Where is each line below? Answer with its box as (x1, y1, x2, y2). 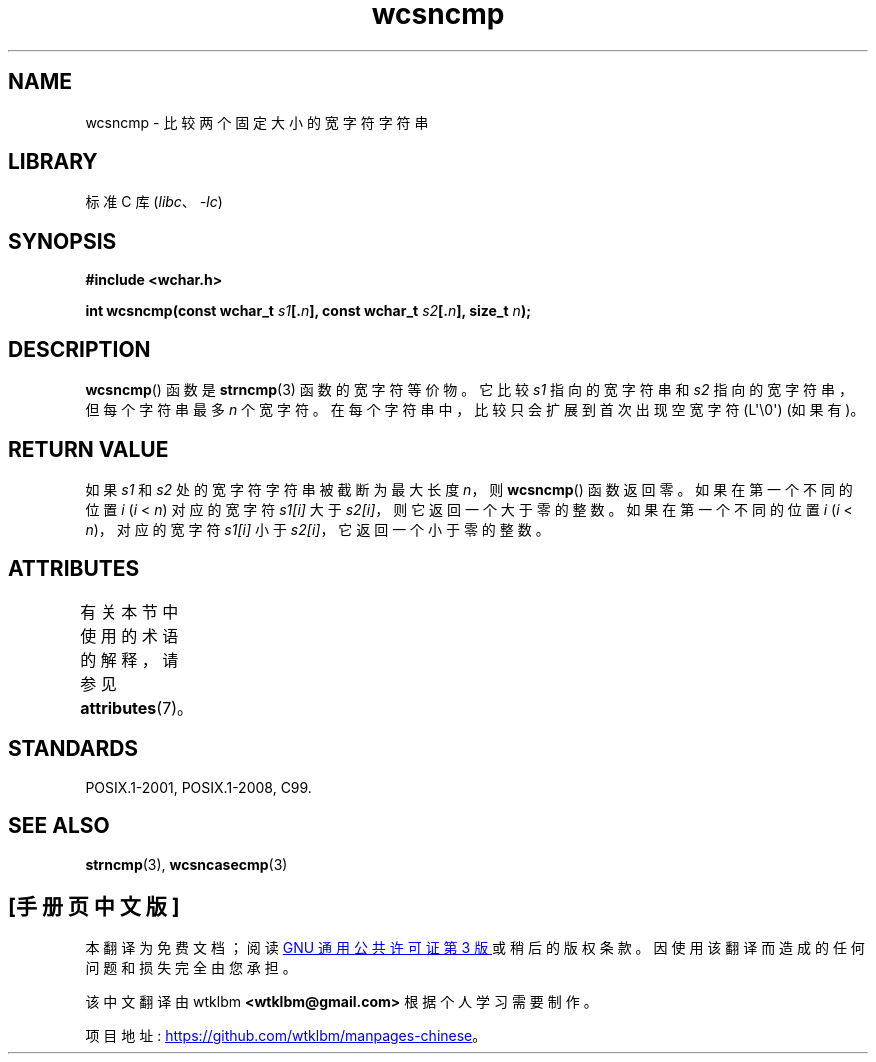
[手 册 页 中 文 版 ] (8, 893, 180, 919)
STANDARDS (8, 736, 139, 762)
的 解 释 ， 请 (80, 649, 179, 670)
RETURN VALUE (8, 436, 169, 462)
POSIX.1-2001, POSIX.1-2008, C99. (85, 778, 312, 796)
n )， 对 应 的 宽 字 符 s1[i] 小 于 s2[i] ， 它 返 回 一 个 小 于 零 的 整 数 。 (85, 520, 550, 538)
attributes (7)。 (80, 697, 194, 718)
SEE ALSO (8, 813, 110, 839)
